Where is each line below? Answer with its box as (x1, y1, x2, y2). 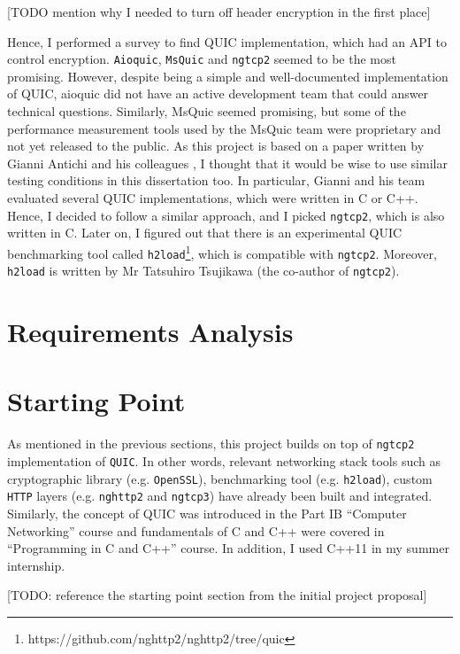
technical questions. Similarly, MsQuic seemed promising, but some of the (7, 102, 406, 121)
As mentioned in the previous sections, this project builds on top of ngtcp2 (7, 434, 415, 453)
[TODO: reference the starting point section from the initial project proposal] (7, 586, 427, 604)
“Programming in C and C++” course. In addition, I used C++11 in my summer (7, 539, 449, 557)
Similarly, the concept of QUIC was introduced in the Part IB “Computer (7, 503, 407, 522)
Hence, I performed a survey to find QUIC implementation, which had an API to (7, 32, 447, 51)
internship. (7, 556, 65, 574)
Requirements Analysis (7, 314, 294, 349)
